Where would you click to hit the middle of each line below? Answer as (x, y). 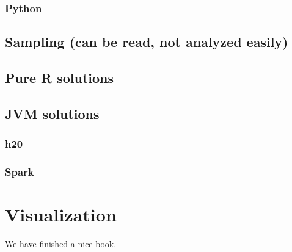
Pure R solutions (59, 78)
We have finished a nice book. (61, 243)
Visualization (61, 214)
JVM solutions (52, 113)
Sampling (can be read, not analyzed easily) (147, 42)
